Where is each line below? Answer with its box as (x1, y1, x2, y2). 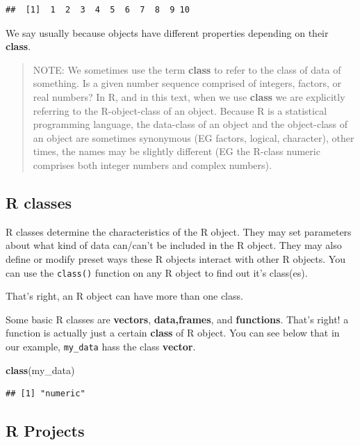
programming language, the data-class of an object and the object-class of (33, 117, 348, 131)
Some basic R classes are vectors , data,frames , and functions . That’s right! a (6, 311, 349, 326)
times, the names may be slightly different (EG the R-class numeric (33, 144, 320, 159)
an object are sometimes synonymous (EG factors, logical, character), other (33, 130, 354, 145)
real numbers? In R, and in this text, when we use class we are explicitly (33, 89, 345, 104)
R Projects (6, 420, 85, 442)
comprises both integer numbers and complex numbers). (33, 157, 272, 172)
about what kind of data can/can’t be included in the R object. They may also (6, 238, 342, 252)
